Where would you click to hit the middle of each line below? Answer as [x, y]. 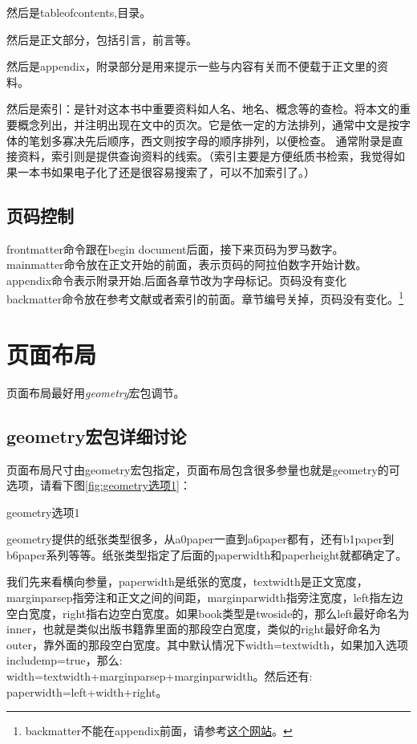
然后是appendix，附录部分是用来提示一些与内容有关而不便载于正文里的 [192, 66]
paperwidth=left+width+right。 [87, 691]
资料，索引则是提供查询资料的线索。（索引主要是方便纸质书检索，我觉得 [205, 156]
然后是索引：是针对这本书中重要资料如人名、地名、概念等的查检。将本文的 [203, 109]
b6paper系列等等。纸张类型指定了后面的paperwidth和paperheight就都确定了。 [207, 554]
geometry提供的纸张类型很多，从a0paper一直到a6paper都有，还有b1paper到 [200, 539]
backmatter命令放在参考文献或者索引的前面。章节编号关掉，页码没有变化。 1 [205, 297]
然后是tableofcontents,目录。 [79, 12]
